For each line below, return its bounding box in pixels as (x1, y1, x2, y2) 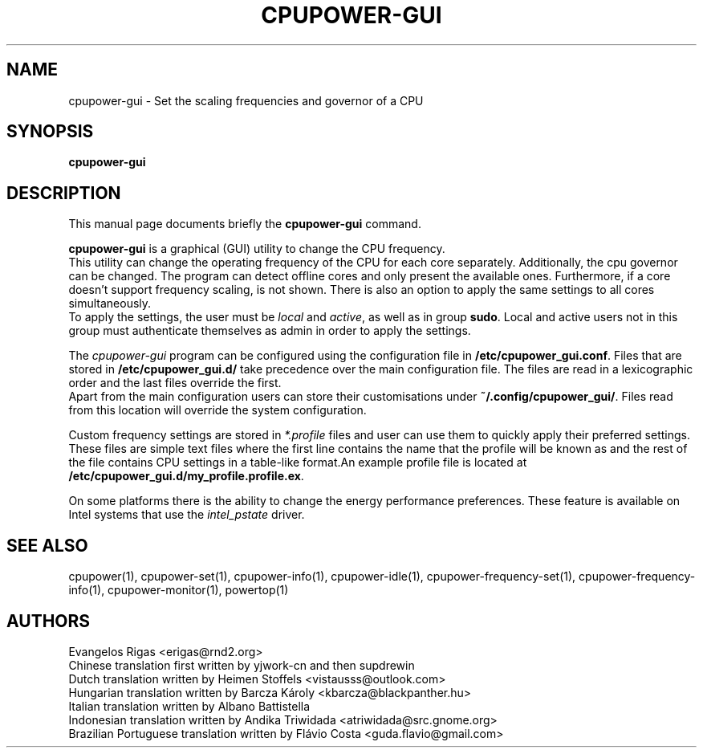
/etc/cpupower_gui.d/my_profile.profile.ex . (68, 469, 304, 483)
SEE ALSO (6, 535, 88, 556)
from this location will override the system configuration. (68, 403, 367, 418)
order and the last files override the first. (68, 376, 282, 390)
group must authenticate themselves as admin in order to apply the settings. (68, 324, 471, 338)
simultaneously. (68, 296, 152, 311)
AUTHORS (6, 610, 91, 631)
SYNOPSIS (6, 121, 94, 142)
